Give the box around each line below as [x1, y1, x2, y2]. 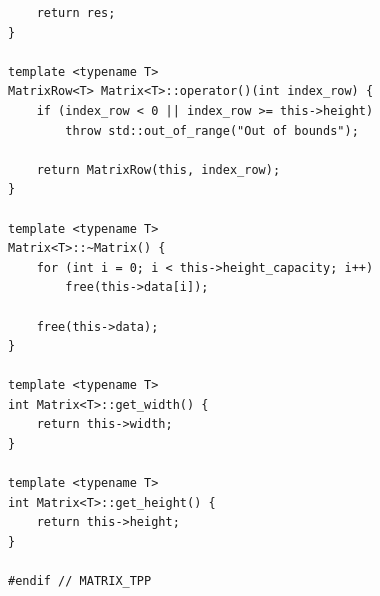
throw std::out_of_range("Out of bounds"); [65, 123, 359, 138]
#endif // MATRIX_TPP [8, 574, 152, 589]
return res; [36, 6, 116, 20]
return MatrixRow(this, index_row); [36, 162, 281, 177]
